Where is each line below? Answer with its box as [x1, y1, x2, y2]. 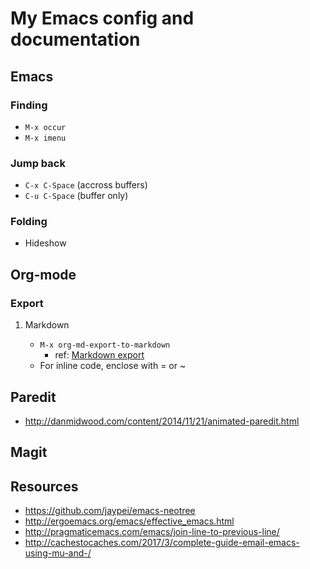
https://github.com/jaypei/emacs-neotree [24, 505, 196, 517]
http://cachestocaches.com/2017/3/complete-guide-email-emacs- [24, 537, 300, 549]
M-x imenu [24, 133, 67, 143]
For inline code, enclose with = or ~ [39, 360, 187, 372]
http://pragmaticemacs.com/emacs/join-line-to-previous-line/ [24, 526, 280, 538]
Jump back [10, 156, 66, 170]
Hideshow [24, 237, 67, 249]
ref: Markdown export [54, 349, 145, 361]
